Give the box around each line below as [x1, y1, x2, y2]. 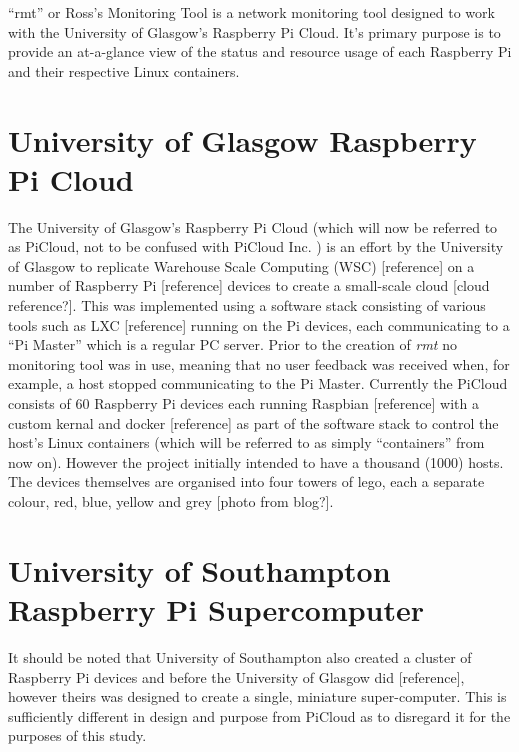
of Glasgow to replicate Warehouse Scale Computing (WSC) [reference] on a [8, 255, 475, 276]
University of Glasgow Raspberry [8, 119, 477, 160]
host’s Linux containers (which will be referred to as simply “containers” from [8, 432, 485, 453]
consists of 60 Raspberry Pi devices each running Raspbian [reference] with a [8, 393, 480, 414]
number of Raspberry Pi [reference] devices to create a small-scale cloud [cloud [8, 275, 490, 296]
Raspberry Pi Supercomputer [8, 588, 425, 629]
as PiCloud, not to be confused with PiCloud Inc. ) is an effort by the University [8, 236, 504, 257]
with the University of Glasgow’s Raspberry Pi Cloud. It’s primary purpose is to [8, 21, 501, 42]
